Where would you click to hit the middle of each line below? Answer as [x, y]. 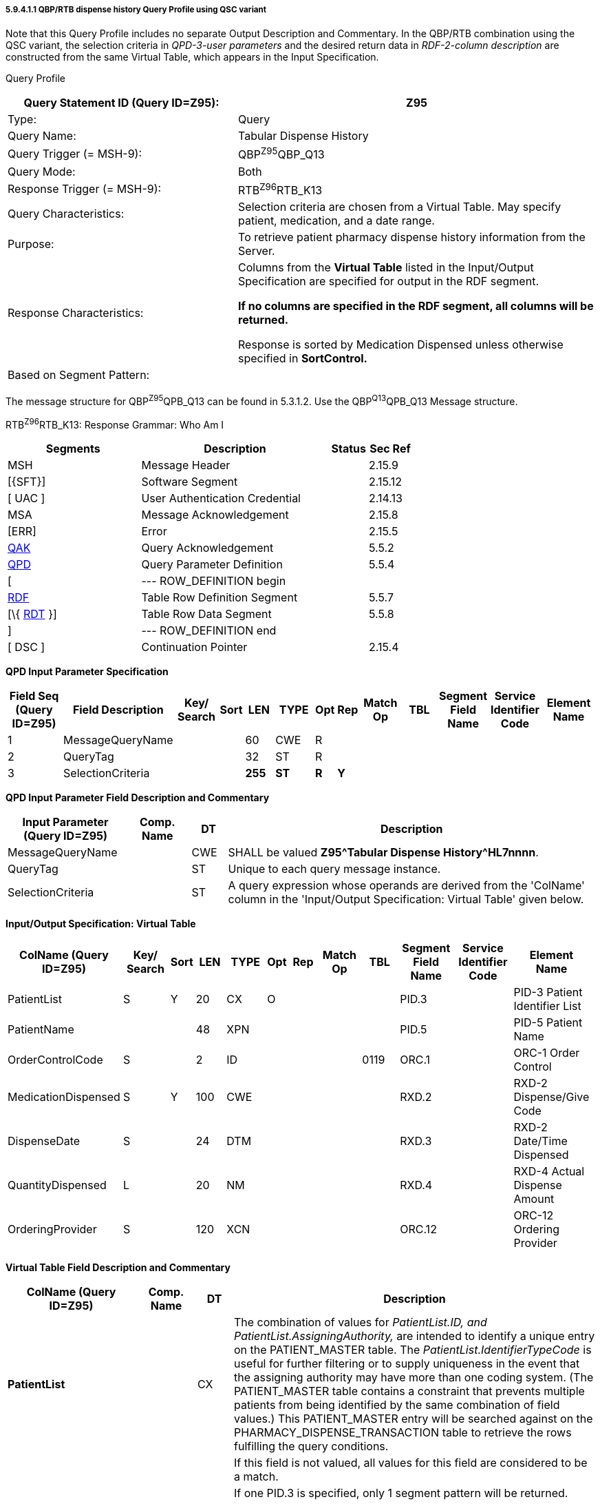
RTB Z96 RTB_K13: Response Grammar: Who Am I [115, 423]
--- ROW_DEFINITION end [209, 631]
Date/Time [540, 1141]
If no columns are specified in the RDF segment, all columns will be [416, 306]
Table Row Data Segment [206, 614]
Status [349, 449]
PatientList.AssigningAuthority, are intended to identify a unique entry [415, 1336]
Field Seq [34, 696]
